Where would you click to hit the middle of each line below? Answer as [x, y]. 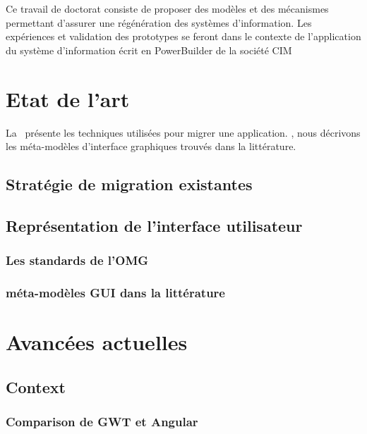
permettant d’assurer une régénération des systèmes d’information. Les [159, 22]
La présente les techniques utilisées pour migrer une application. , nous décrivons [183, 132]
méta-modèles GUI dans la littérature [115, 293]
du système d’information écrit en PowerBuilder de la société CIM [149, 50]
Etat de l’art [68, 98]
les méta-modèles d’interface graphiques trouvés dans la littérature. [151, 146]
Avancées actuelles [97, 342]
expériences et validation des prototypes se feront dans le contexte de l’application [183, 36]
